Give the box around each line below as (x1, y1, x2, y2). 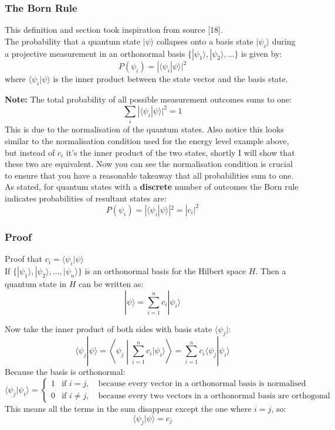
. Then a (255, 265, 286, 277)
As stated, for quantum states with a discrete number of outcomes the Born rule (5, 180, 299, 193)
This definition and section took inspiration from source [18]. (5, 23, 223, 36)
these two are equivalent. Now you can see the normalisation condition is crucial (5, 158, 293, 170)
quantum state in (5, 278, 67, 289)
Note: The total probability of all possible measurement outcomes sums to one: (5, 93, 292, 105)
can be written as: (79, 278, 144, 289)
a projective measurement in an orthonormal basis (5, 47, 185, 59)
